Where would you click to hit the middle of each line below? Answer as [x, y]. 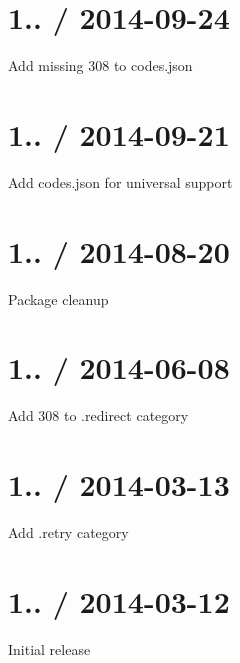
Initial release [49, 648]
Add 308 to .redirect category [98, 415]
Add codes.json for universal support [120, 181]
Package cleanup [58, 298]
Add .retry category [68, 532]
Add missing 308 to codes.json [100, 65]
